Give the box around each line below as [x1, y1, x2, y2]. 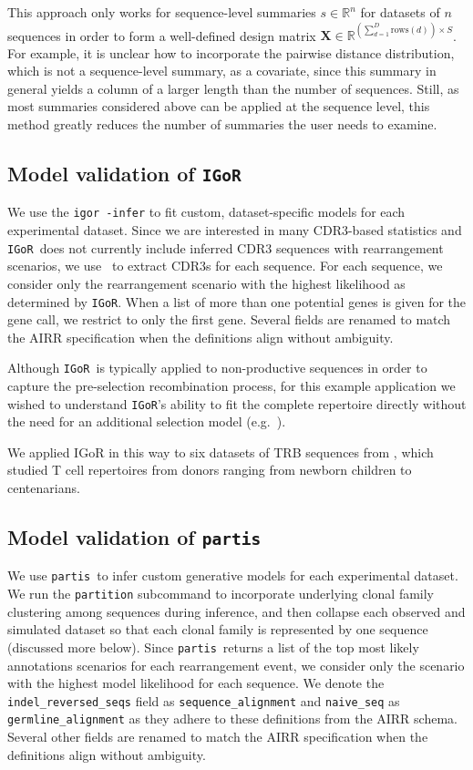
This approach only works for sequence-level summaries [7, 3, 316, 21]
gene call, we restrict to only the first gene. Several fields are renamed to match [7, 310, 451, 329]
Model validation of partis [7, 523, 262, 551]
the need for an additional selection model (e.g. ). [7, 412, 286, 431]
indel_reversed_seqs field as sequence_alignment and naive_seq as [7, 691, 400, 710]
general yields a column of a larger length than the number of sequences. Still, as [7, 78, 459, 98]
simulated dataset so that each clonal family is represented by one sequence [7, 620, 428, 639]
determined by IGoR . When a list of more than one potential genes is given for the [7, 292, 467, 311]
